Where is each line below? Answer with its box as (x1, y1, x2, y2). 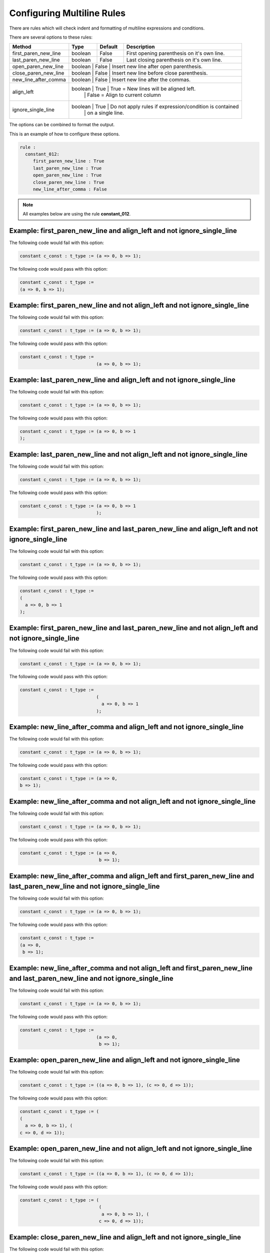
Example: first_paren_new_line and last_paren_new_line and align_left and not (9, 524, 258, 533)
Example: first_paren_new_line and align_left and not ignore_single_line (9, 227, 237, 235)
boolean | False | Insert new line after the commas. (71, 76, 191, 83)
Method (12, 43, 31, 50)
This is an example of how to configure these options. (9, 131, 120, 137)
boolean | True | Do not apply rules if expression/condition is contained (71, 103, 239, 110)
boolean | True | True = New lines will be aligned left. (71, 85, 196, 92)
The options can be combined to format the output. (9, 122, 115, 128)
